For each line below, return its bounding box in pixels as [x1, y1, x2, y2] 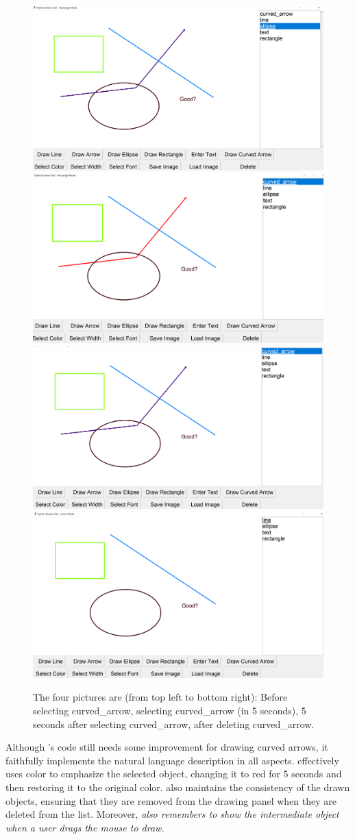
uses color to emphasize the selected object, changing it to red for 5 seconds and [5, 766, 342, 781]
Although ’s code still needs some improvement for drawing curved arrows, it [5, 740, 328, 754]
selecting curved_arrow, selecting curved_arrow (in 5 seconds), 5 [33, 703, 306, 718]
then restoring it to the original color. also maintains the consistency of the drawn [5, 780, 350, 794]
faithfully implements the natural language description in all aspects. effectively [5, 753, 339, 767]
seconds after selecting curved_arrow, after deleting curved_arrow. [33, 716, 315, 731]
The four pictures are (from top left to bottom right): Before [33, 690, 288, 704]
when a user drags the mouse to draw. [5, 820, 164, 834]
